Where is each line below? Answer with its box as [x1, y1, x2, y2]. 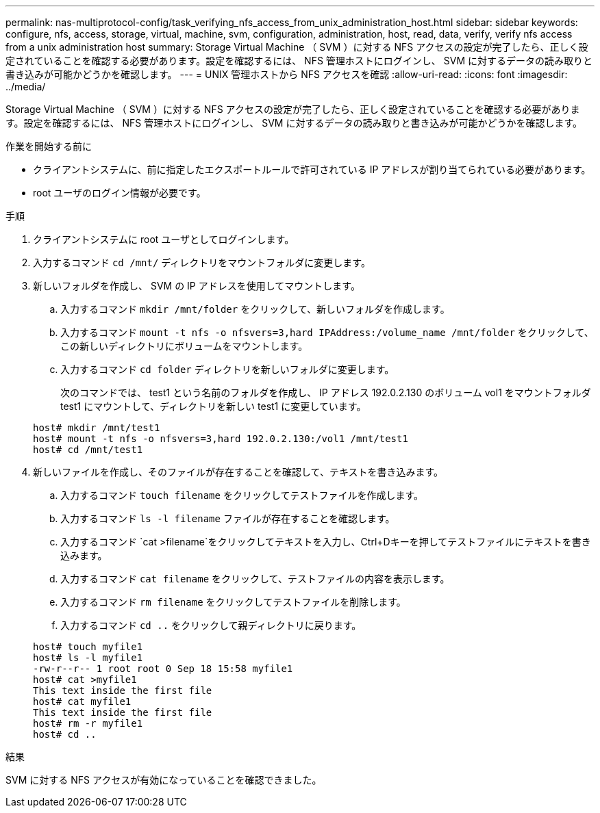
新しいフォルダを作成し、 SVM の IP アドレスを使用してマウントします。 [33, 280, 360, 292]
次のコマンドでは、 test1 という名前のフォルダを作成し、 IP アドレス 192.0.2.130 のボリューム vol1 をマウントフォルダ [60, 387, 591, 398]
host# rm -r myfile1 [33, 718, 143, 729]
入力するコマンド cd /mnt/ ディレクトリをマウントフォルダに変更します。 [33, 257, 371, 268]
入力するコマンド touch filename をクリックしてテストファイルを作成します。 [60, 489, 424, 501]
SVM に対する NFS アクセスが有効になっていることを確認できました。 [5, 774, 322, 786]
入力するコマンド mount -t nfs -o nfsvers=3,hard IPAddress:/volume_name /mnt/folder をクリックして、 [60, 326, 594, 338]
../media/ [5, 81, 46, 92]
